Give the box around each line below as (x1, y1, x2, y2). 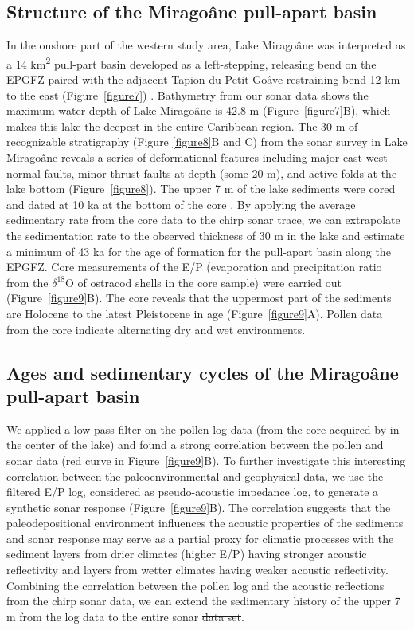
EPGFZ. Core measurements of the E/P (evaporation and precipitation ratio (6, 258, 382, 275)
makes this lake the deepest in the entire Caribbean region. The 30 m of (6, 117, 358, 134)
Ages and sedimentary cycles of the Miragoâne (6, 360, 399, 384)
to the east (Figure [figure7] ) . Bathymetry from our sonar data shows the (6, 86, 369, 103)
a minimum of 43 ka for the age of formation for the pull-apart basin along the (6, 242, 391, 259)
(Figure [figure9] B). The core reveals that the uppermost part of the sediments (6, 289, 392, 306)
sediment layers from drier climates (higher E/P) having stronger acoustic (6, 545, 367, 562)
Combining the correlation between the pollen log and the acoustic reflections (6, 577, 385, 593)
